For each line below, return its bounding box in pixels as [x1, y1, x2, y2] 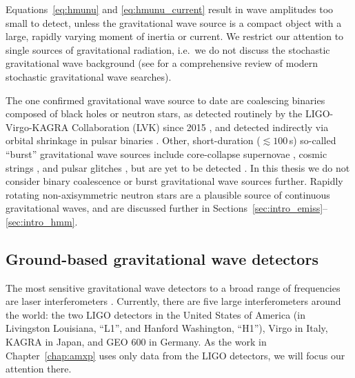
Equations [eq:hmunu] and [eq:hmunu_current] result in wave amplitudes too [6, 2, 334, 16]
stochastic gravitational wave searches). [6, 69, 172, 83]
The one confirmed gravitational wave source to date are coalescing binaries [6, 92, 325, 107]
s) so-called [289, 133, 336, 148]
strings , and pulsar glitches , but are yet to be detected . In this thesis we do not [6, 160, 350, 175]
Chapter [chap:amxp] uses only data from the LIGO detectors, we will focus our [6, 348, 345, 362]
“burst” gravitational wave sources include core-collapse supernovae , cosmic [6, 146, 327, 161]
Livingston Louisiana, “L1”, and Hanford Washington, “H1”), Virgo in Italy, [6, 321, 328, 335]
